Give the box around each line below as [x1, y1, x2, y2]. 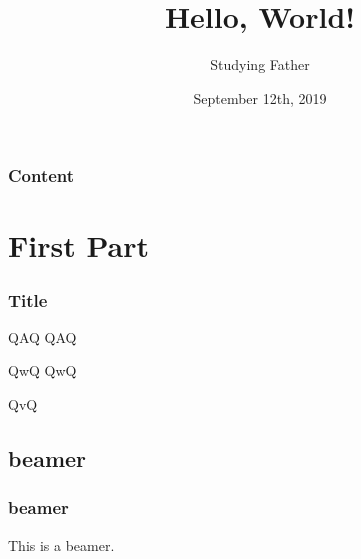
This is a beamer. [8, 534, 115, 555]
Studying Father [210, 54, 310, 75]
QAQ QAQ [8, 326, 77, 347]
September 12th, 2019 [193, 87, 327, 108]
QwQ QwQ [8, 360, 77, 381]
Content [8, 163, 75, 188]
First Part [8, 225, 149, 266]
